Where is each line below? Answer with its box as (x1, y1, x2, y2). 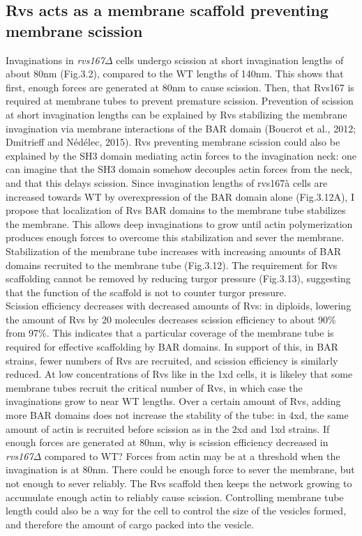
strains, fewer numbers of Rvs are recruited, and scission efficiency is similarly (6, 353, 338, 367)
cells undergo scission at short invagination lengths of (116, 52, 344, 67)
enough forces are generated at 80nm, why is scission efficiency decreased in (6, 435, 329, 450)
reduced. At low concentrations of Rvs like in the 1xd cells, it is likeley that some (6, 367, 353, 381)
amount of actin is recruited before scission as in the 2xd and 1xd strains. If (6, 421, 330, 436)
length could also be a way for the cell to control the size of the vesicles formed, (6, 503, 347, 518)
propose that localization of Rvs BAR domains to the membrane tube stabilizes (6, 203, 346, 217)
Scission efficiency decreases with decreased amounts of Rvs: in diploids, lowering (6, 298, 352, 313)
